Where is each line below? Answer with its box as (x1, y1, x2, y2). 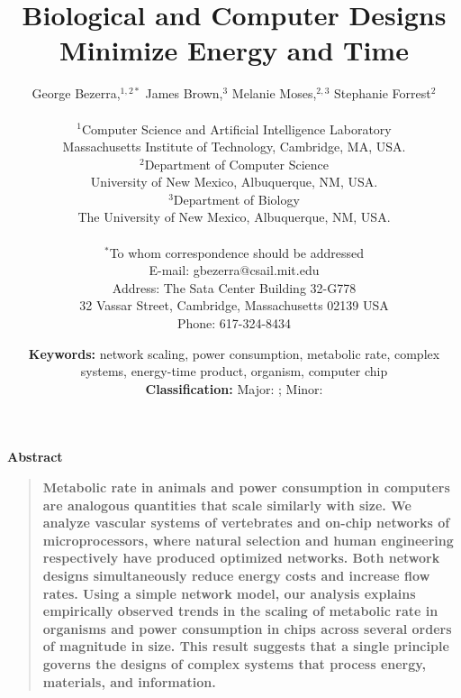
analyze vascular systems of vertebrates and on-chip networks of (42, 513, 450, 532)
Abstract (7, 447, 63, 466)
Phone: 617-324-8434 (176, 314, 292, 333)
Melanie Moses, (231, 84, 317, 103)
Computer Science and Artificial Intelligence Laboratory (81, 119, 392, 138)
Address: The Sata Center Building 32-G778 (112, 278, 357, 297)
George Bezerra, (32, 84, 121, 103)
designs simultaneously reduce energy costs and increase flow (42, 565, 430, 584)
